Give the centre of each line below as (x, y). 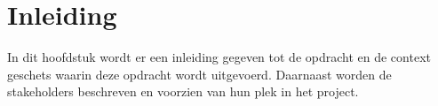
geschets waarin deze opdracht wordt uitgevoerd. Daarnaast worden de (199, 74)
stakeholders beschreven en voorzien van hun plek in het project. (183, 91)
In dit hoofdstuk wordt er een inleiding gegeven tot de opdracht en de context (219, 57)
